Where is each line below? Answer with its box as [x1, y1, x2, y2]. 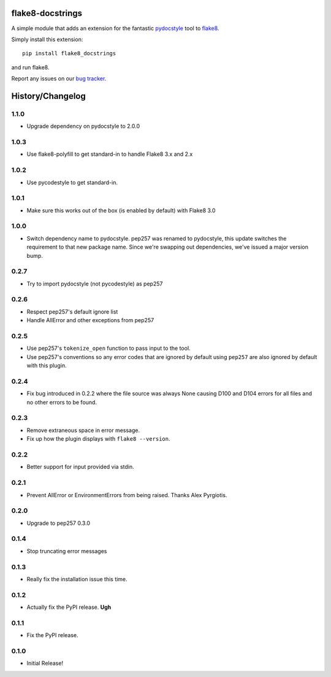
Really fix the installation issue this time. [26, 575, 128, 582]
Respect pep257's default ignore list [26, 308, 118, 315]
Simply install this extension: [11, 36, 83, 43]
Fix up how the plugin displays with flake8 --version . [26, 435, 170, 443]
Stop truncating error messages [26, 547, 107, 555]
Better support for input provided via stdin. [26, 463, 134, 471]
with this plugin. [26, 362, 67, 369]
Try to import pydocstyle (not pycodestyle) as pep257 [26, 280, 163, 287]
